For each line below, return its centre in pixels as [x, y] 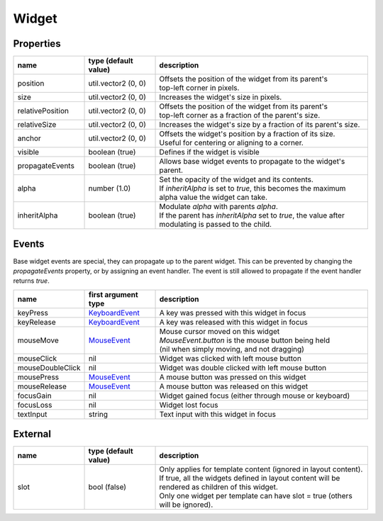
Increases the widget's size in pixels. [221, 97]
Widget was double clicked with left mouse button [243, 367]
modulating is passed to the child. [216, 225]
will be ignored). [186, 505]
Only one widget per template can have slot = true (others [256, 496]
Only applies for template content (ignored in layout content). [261, 469]
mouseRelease [42, 386]
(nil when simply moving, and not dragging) [232, 349]
